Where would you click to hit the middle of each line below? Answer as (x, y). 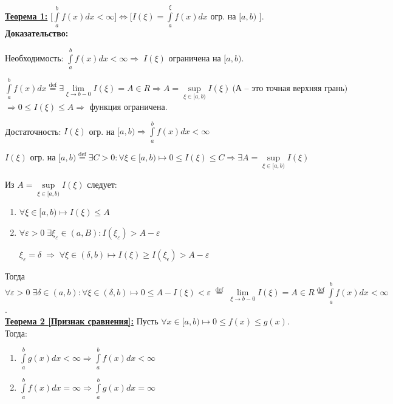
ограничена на (195, 57)
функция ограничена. (128, 106)
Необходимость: (34, 57)
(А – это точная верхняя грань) (290, 88)
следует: (102, 184)
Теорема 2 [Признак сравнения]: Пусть (82, 321)
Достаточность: (33, 131)
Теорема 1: (26, 15)
